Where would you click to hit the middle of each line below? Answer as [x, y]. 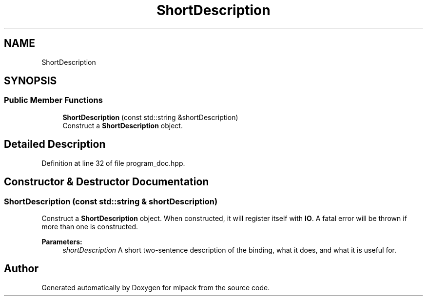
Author [21, 269]
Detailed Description [55, 144]
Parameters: [62, 241]
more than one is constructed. [90, 226]
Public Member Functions [53, 100]
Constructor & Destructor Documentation [107, 182]
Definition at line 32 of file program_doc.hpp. [113, 163]
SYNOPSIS [30, 81]
